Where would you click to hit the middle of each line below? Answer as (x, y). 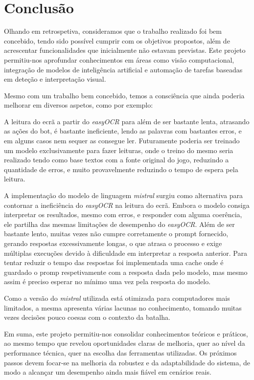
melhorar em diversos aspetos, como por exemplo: (79, 105)
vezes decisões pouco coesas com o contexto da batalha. (87, 317)
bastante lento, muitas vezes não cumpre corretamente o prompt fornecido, (116, 234)
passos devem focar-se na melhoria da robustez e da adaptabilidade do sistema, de (127, 362)
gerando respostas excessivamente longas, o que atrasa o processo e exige (113, 243)
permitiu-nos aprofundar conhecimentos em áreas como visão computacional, (119, 59)
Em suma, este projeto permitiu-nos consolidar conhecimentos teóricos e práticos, (126, 333)
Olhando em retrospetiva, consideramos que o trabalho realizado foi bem (113, 31)
